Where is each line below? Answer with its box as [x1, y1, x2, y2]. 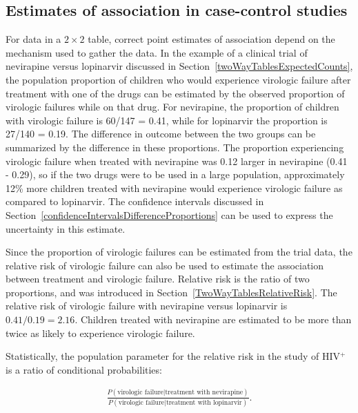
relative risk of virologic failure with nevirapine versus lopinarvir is [6, 298, 288, 313]
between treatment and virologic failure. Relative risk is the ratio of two [6, 271, 310, 286]
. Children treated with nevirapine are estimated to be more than [74, 312, 352, 327]
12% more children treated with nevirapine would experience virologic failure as [6, 180, 343, 195]
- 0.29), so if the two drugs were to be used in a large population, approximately [6, 167, 345, 182]
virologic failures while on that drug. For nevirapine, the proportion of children [6, 99, 339, 114]
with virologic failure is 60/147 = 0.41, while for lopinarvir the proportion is [6, 113, 328, 127]
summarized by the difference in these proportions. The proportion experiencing [6, 140, 344, 154]
